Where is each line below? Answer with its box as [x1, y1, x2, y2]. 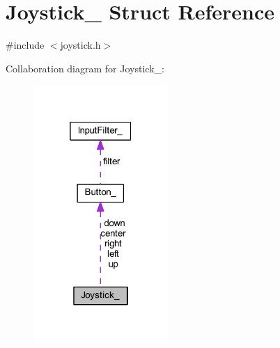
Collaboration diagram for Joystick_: [6, 61, 164, 75]
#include [6, 38, 45, 52]
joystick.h [60, 38, 101, 52]
